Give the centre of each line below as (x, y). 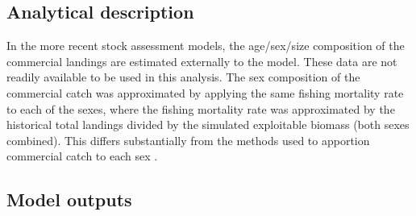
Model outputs (69, 199)
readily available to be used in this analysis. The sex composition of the (183, 77)
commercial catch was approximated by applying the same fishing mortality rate (205, 92)
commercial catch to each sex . (82, 156)
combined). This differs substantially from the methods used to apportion (188, 140)
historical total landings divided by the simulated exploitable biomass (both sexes (208, 125)
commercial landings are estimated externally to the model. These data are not (202, 61)
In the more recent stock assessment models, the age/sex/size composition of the (206, 46)
